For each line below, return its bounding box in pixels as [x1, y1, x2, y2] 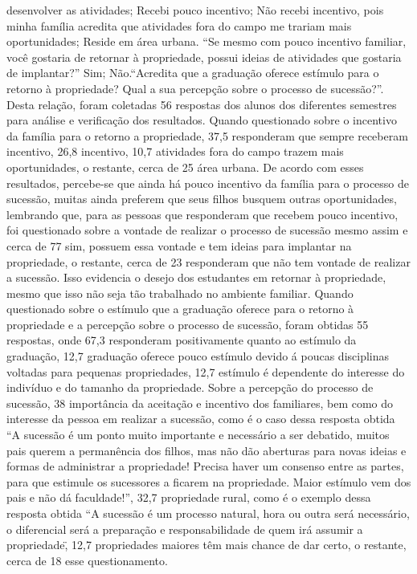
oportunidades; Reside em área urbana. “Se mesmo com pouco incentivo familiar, [6, 33, 407, 50]
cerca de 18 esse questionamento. [6, 552, 168, 568]
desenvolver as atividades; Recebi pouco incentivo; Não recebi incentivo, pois [6, 2, 384, 18]
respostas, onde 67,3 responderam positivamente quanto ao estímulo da [6, 332, 357, 348]
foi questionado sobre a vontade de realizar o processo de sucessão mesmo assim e [6, 222, 408, 238]
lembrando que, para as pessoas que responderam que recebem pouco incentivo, [6, 206, 399, 222]
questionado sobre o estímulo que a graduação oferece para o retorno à [6, 300, 354, 317]
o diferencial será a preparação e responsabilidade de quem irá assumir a [6, 520, 363, 537]
